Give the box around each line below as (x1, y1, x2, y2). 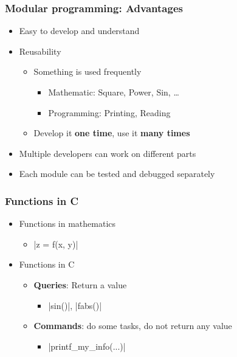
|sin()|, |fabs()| (48, 299, 102, 311)
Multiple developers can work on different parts (19, 147, 196, 159)
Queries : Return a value (33, 278, 127, 291)
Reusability (19, 44, 61, 57)
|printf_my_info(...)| (48, 339, 126, 352)
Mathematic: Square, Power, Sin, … (48, 86, 179, 98)
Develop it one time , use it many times (33, 127, 190, 139)
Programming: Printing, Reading (48, 106, 171, 119)
